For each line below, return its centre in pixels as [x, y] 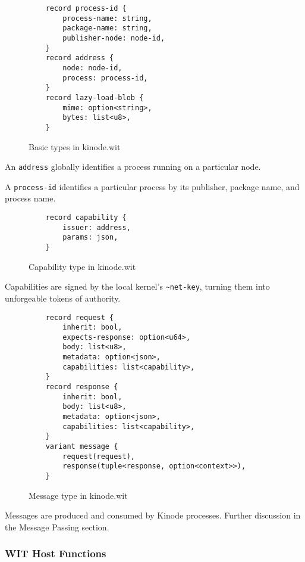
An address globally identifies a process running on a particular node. [133, 167]
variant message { [82, 447]
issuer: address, [97, 227]
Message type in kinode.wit [78, 495]
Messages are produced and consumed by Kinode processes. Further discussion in [153, 515]
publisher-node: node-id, [114, 38]
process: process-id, [105, 78]
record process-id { [86, 8]
